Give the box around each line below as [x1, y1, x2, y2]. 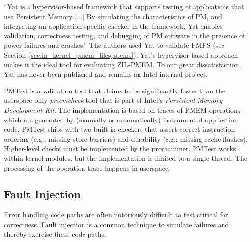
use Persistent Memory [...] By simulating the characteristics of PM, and [4, 11, 222, 21]
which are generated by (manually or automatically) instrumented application [4, 114, 238, 124]
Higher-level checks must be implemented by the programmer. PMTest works [4, 143, 236, 153]
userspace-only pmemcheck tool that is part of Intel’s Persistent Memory [4, 95, 223, 105]
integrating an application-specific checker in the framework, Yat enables [4, 21, 223, 31]
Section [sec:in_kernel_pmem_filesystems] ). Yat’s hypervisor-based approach [4, 49, 238, 60]
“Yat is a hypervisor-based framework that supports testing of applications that [4, 1, 244, 11]
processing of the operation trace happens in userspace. [4, 162, 170, 173]
